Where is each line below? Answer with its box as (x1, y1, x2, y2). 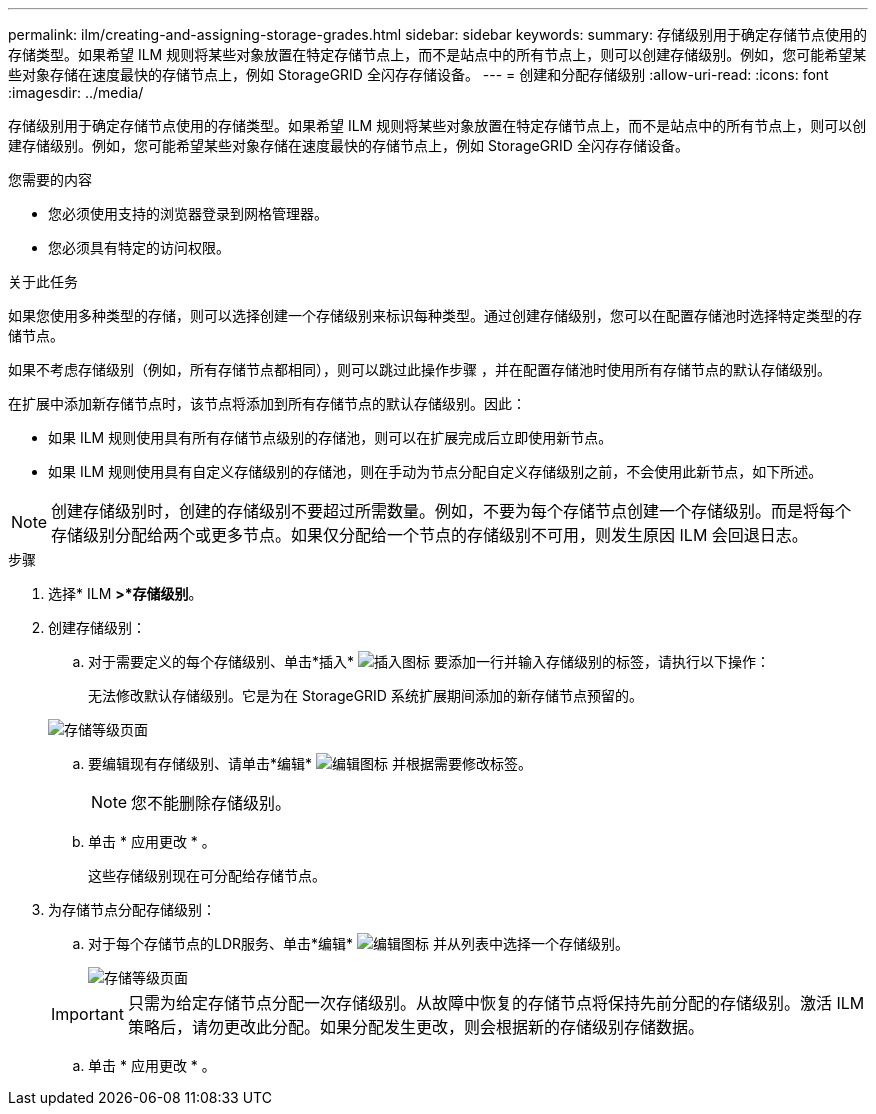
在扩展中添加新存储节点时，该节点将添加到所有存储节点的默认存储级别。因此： (8, 395, 526, 412)
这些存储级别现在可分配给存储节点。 (88, 867, 326, 884)
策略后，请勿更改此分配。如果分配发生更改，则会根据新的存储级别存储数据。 (127, 1017, 704, 1037)
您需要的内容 (8, 171, 92, 188)
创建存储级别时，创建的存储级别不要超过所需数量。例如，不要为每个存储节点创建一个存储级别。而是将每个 (51, 501, 852, 521)
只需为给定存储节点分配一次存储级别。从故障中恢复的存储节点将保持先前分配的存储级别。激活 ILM (127, 993, 865, 1013)
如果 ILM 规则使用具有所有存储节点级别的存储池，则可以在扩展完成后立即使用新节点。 (48, 429, 613, 446)
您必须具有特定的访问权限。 (48, 239, 230, 256)
